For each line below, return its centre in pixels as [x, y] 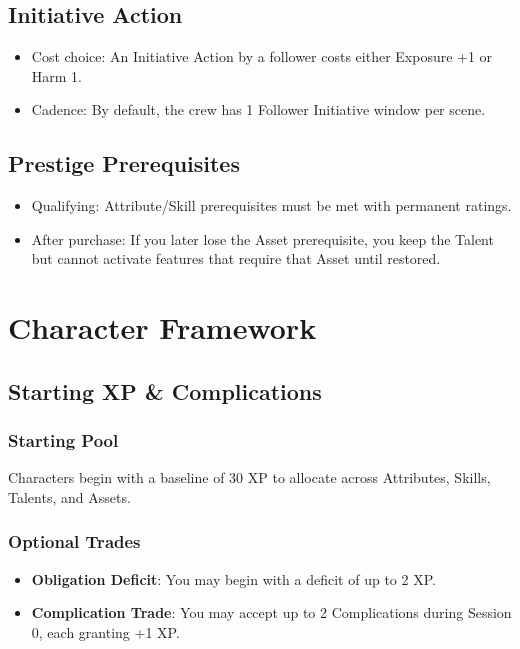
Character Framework [162, 327]
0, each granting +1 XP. [105, 631]
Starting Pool [63, 440]
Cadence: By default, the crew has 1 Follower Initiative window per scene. [258, 109]
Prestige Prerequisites [124, 163]
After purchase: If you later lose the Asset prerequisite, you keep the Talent [262, 238]
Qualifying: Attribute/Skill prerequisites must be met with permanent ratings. [271, 205]
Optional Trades [74, 541]
